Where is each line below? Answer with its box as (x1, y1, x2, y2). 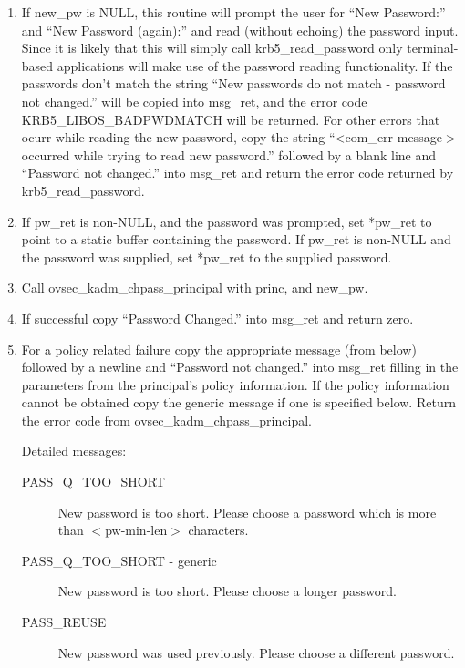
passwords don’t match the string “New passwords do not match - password (21, 74, 446, 93)
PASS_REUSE (21, 612, 107, 632)
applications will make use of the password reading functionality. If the (57, 56, 453, 75)
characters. (188, 520, 249, 540)
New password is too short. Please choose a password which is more (57, 502, 437, 521)
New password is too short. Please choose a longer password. (57, 581, 397, 601)
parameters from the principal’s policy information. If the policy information (21, 375, 449, 394)
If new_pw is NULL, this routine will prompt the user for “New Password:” (21, 3, 446, 21)
